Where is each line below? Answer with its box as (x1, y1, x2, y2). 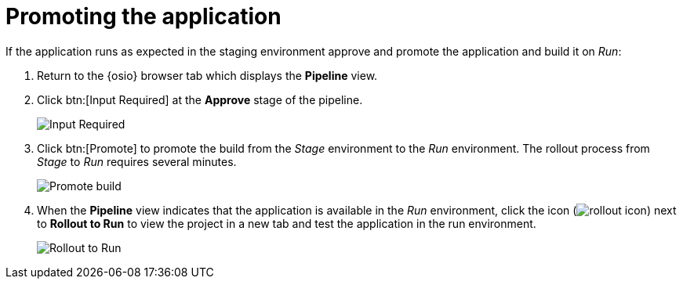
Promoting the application (5, 3, 282, 30)
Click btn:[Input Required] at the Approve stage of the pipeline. (37, 92, 363, 106)
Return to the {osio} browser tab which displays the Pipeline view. (37, 68, 378, 82)
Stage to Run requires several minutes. (37, 154, 237, 168)
